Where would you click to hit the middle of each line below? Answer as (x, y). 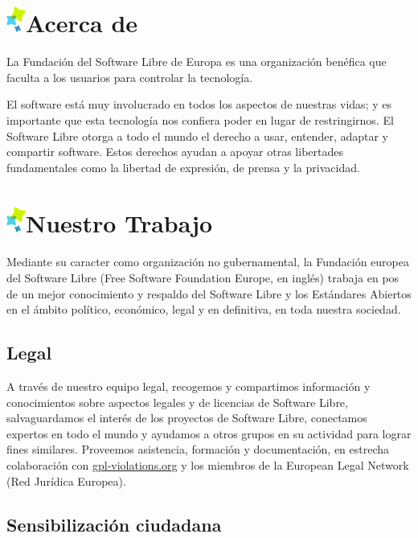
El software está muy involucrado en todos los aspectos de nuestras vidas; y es (199, 104)
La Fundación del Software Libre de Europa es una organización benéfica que (197, 62)
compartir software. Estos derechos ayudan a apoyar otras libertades (175, 152)
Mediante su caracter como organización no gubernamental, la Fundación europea (208, 262)
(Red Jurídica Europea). (66, 481)
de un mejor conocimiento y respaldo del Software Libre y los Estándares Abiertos (209, 293)
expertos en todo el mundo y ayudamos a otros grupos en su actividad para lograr (209, 433)
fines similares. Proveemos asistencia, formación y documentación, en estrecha (198, 449)
